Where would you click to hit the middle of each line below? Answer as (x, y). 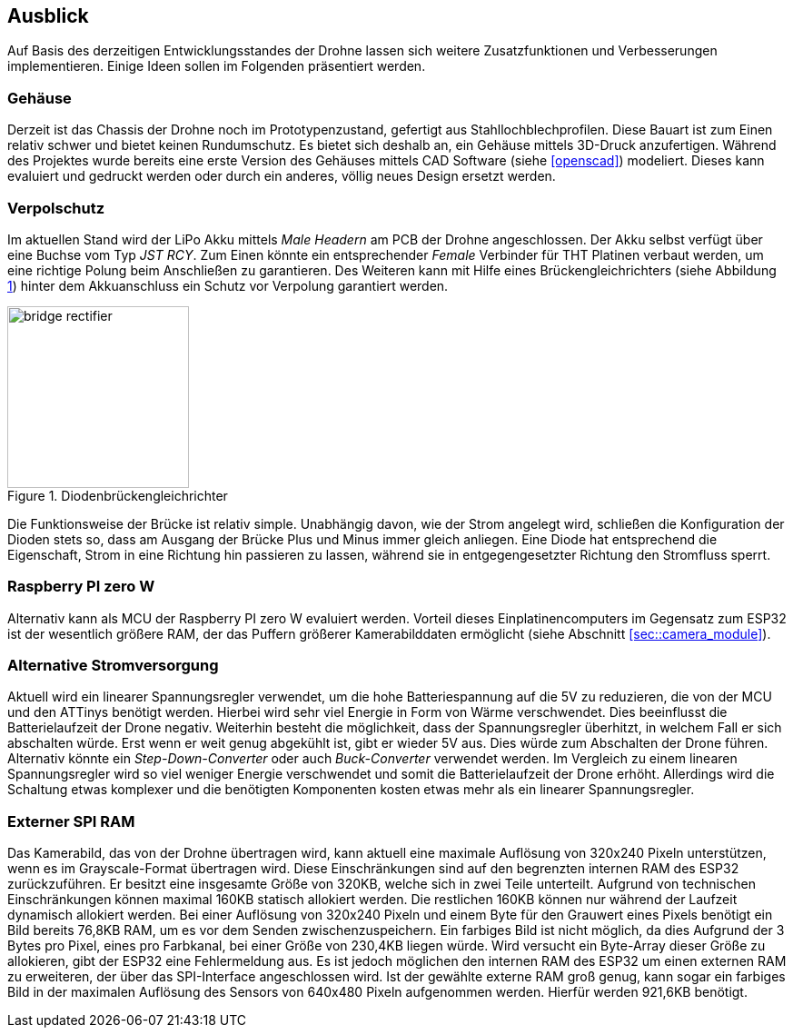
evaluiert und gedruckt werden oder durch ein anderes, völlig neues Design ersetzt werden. (282, 176)
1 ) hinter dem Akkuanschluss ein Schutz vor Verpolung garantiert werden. (228, 285)
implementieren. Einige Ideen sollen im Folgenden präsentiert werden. (217, 66)
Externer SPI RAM (71, 821)
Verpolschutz (56, 208)
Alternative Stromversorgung (113, 666)
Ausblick (48, 16)
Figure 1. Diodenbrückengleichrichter (118, 495)
